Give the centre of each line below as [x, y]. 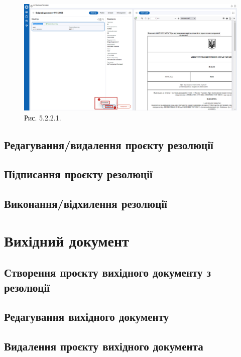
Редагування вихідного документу [87, 317]
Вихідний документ [67, 240]
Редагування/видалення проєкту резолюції [109, 144]
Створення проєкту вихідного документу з [107, 272]
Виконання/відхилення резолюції [86, 204]
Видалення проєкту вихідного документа [104, 346]
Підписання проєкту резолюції [78, 174]
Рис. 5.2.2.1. [43, 117]
